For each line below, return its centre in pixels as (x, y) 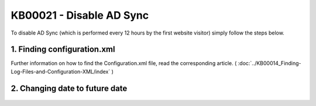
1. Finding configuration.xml (63, 49)
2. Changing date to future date (69, 88)
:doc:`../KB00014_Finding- (269, 63)
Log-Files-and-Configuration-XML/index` (61, 71)
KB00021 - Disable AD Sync (80, 15)
